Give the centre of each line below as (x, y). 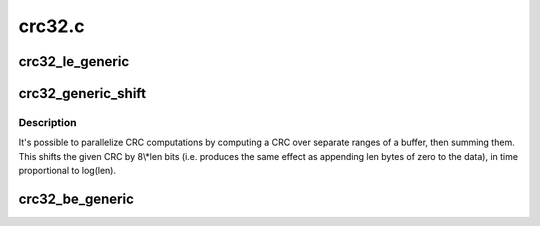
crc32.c (51, 26)
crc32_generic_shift (82, 93)
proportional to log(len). (67, 171)
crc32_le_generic (74, 61)
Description (47, 122)
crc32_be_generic (76, 198)
